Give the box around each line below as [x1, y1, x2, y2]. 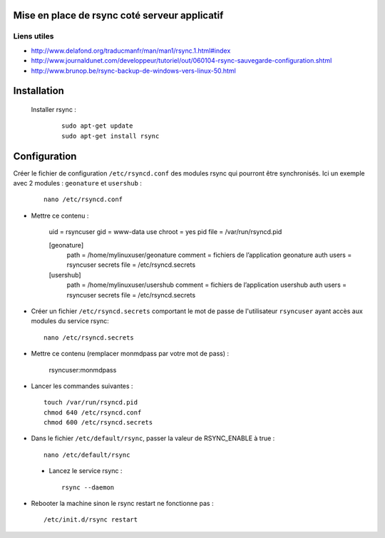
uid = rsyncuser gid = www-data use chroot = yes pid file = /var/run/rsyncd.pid [48, 228, 282, 236]
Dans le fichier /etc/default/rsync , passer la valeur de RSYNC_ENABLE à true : [31, 434, 275, 442]
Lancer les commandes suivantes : [31, 382, 133, 390]
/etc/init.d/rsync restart [43, 516, 138, 524]
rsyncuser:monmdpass [48, 365, 117, 374]
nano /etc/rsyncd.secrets [43, 333, 135, 342]
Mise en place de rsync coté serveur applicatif [13, 9, 224, 21]
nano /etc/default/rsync [43, 450, 130, 459]
